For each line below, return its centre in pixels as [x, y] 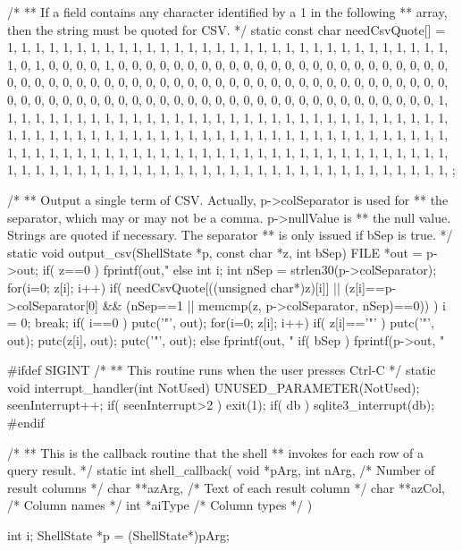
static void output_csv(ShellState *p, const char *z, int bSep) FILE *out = [215, 252]
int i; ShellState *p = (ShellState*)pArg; [118, 535]
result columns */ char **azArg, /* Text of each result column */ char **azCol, [226, 487]
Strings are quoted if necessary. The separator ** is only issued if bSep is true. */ [230, 235]
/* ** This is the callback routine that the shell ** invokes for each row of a [215, 452]
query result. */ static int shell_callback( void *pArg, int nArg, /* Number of [221, 470]
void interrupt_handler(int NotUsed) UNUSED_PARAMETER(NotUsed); [214, 387]
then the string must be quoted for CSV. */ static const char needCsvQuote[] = [227, 29]
